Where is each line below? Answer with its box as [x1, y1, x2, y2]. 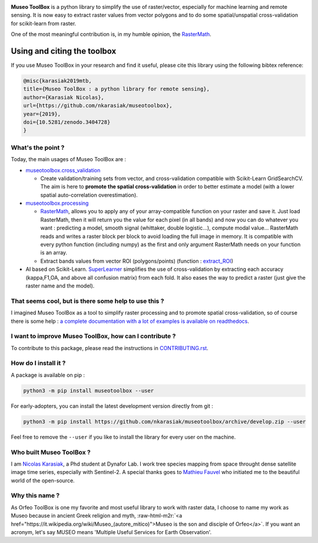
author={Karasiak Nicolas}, [23, 94, 104, 100]
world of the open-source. [11, 477, 75, 484]
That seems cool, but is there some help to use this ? [11, 297, 164, 305]
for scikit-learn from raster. [11, 19, 77, 27]
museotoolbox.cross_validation [25, 166, 101, 174]
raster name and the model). [25, 282, 95, 289]
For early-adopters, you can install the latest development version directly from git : [11, 402, 213, 410]
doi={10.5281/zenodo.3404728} [23, 119, 111, 126]
